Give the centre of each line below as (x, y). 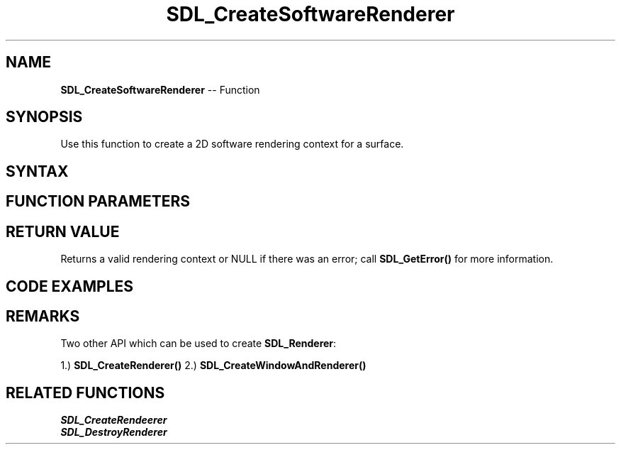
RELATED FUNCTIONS (85, 393)
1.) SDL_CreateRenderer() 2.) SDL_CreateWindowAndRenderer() (213, 366)
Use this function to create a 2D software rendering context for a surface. (232, 144)
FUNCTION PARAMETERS (98, 202)
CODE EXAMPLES (70, 286)
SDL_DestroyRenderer (114, 432)
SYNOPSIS (44, 117)
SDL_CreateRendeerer (114, 420)
